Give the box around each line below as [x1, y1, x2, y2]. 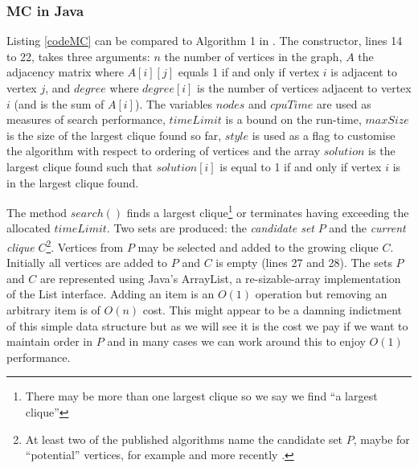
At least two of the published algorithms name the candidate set [25, 430, 343, 447]
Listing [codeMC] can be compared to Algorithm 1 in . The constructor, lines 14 [6, 32, 403, 49]
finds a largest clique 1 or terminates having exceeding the [126, 202, 409, 220]
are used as [316, 95, 371, 112]
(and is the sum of [14, 95, 104, 112]
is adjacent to [330, 64, 397, 80]
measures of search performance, [6, 111, 166, 128]
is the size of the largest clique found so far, [6, 126, 222, 143]
